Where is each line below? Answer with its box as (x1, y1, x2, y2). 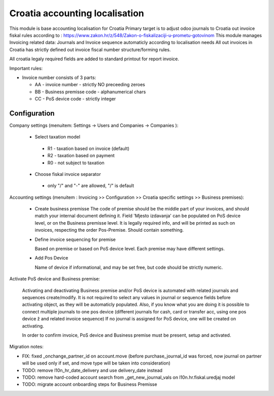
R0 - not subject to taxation (47, 160, 105, 166)
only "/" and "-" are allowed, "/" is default (47, 183, 134, 189)
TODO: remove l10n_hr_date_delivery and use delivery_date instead (22, 367, 162, 373)
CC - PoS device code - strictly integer (35, 96, 116, 102)
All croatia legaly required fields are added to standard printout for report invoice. (9, 56, 180, 62)
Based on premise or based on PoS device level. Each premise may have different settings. (35, 246, 225, 252)
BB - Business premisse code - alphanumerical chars (35, 89, 146, 95)
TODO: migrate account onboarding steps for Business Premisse (22, 381, 157, 387)
